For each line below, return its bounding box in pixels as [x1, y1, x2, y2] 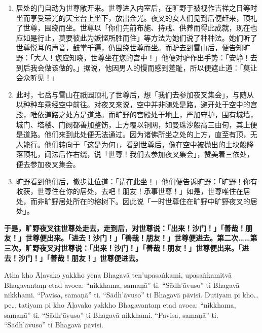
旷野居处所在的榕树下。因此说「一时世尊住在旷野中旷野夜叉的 [44, 195, 250, 206]
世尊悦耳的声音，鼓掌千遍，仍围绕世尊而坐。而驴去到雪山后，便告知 [16, 42, 243, 53]
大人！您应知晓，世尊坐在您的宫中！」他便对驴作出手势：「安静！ [33, 52, 250, 62]
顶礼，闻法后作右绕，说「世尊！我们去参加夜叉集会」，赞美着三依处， [23, 149, 254, 159]
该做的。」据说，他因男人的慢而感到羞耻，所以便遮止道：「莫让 [51, 62, 257, 73]
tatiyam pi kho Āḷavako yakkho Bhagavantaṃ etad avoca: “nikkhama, [18, 299, 236, 310]
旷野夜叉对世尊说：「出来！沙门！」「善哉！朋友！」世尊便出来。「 [25, 243, 242, 253]
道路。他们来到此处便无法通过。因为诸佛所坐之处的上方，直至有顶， [23, 129, 250, 140]
